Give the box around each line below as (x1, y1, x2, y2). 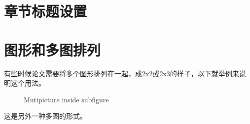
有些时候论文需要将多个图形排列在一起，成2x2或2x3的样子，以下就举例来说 (4, 68, 246, 78)
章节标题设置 (4, 1, 87, 21)
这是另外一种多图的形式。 (4, 111, 87, 121)
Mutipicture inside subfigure (24, 94, 109, 104)
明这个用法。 (4, 78, 45, 88)
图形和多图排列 (4, 39, 101, 60)
